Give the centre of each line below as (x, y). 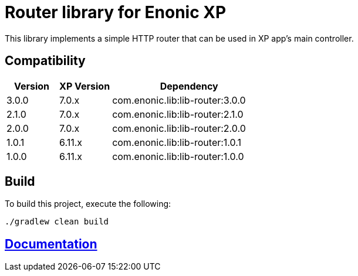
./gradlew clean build (57, 222)
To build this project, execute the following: (88, 204)
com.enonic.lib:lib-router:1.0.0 (178, 156)
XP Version (85, 86)
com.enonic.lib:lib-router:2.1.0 (178, 114)
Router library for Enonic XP (116, 12)
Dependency (189, 86)
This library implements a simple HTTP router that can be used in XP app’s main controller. (179, 38)
